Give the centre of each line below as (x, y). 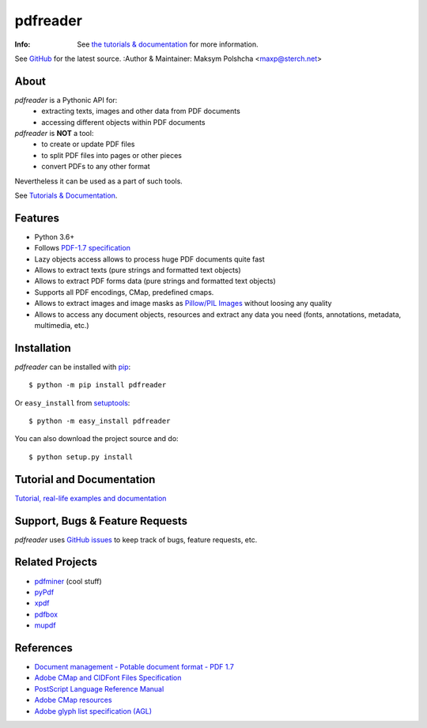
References (43, 648)
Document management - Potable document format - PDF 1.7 (134, 667)
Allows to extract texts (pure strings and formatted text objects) (138, 270)
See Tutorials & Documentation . (66, 195)
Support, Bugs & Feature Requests (101, 521)
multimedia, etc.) (62, 325)
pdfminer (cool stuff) (68, 581)
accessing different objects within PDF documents (123, 122)
